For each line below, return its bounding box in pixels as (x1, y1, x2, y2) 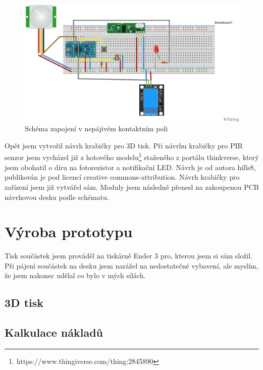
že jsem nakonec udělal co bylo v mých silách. (5, 270, 146, 281)
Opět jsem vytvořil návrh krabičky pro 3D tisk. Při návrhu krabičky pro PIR (5, 140, 243, 150)
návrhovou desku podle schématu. (5, 191, 109, 202)
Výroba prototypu (5, 221, 133, 242)
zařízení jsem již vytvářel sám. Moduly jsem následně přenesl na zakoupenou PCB (5, 181, 259, 192)
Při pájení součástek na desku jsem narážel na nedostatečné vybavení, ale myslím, (5, 260, 258, 271)
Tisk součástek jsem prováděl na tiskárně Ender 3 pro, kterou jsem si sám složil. (5, 250, 253, 261)
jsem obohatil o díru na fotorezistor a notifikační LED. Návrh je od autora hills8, (5, 162, 256, 172)
